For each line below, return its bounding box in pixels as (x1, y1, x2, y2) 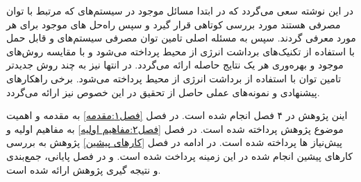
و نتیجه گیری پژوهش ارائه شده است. (6, 162, 161, 176)
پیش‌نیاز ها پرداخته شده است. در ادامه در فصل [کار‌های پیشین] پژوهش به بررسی (6, 135, 343, 149)
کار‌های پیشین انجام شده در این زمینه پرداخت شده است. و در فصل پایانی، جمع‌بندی (6, 148, 353, 163)
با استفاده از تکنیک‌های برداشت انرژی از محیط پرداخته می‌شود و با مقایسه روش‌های (6, 44, 355, 58)
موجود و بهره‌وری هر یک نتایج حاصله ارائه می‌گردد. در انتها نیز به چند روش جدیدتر (6, 57, 344, 72)
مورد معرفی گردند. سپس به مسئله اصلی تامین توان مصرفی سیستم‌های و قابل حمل (6, 30, 356, 45)
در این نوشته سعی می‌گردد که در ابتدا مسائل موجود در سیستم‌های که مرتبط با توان (6, 3, 354, 17)
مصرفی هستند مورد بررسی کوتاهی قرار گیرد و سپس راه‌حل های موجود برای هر (6, 17, 341, 31)
